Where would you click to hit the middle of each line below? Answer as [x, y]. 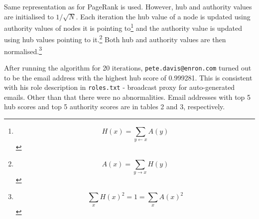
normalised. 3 [23, 50]
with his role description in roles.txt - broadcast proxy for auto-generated [120, 87]
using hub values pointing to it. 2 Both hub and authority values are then [115, 39]
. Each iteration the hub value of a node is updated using [163, 16]
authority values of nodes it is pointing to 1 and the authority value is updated [123, 27]
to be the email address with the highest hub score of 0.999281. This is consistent [128, 77]
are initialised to [29, 16]
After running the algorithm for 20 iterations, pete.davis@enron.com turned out [128, 67]
